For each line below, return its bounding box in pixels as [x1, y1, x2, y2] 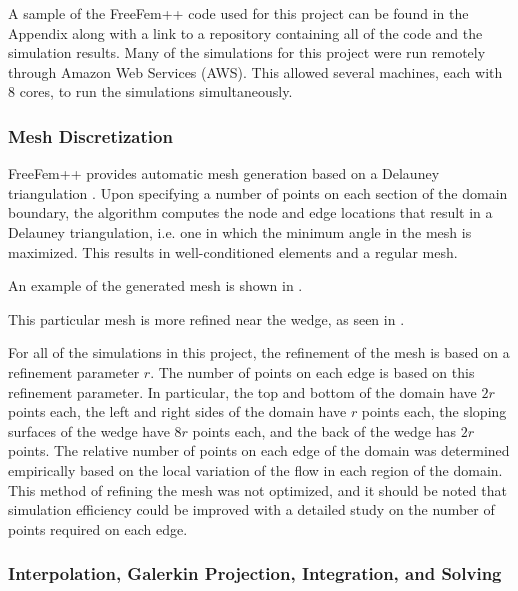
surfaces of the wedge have [8, 420, 170, 441]
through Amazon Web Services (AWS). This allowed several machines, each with [8, 61, 503, 82]
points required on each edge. [8, 518, 188, 539]
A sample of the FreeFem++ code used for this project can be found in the [8, 3, 469, 23]
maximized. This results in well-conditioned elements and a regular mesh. [8, 241, 458, 262]
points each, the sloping [361, 401, 507, 422]
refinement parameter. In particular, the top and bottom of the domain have [8, 381, 477, 402]
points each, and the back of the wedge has [192, 420, 457, 441]
